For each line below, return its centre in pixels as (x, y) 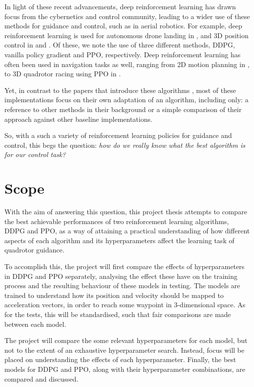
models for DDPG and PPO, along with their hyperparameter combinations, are (125, 369)
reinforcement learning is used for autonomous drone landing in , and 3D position (127, 35)
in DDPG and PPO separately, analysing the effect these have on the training (121, 276)
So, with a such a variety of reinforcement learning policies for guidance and (118, 135)
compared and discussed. (42, 378)
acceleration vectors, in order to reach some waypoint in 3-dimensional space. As (125, 305)
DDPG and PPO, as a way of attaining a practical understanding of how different (127, 231)
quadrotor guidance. (34, 250)
